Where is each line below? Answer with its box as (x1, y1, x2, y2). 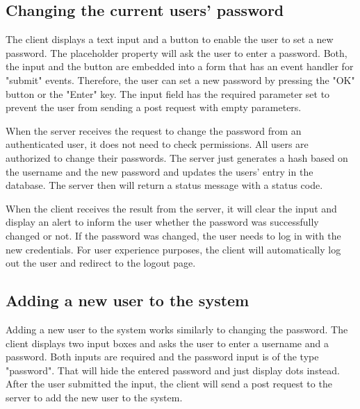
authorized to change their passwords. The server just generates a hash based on (6, 150, 348, 165)
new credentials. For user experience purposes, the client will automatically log (6, 242, 341, 256)
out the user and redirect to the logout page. (6, 256, 196, 270)
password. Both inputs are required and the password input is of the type (6, 349, 319, 364)
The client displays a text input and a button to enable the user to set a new (6, 32, 334, 47)
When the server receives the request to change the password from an (6, 123, 302, 137)
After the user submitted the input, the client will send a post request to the (6, 376, 332, 391)
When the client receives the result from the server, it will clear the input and (6, 201, 337, 215)
